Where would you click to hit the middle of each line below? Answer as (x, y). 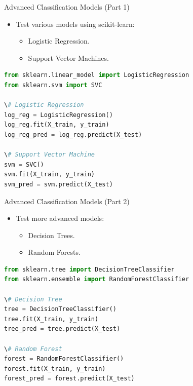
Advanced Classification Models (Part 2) (67, 201)
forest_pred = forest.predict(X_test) (69, 379)
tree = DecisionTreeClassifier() (60, 309)
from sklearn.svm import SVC (53, 85)
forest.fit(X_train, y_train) (55, 369)
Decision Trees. (51, 235)
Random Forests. (54, 252)
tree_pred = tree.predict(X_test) (62, 329)
